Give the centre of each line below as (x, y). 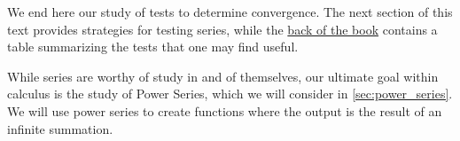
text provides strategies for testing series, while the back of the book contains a (222, 29)
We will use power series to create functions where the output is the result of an (225, 110)
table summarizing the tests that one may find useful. (153, 47)
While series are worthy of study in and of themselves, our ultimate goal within (223, 76)
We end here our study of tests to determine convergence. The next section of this (230, 12)
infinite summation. (60, 128)
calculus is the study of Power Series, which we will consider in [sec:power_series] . (230, 94)
